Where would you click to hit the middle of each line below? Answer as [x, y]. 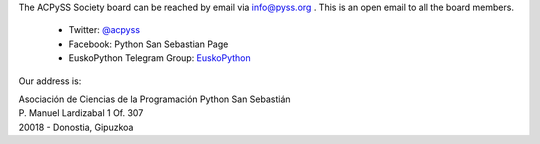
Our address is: [50, 81]
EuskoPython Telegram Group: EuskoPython [159, 58]
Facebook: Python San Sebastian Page [148, 44]
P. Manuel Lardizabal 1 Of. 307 [81, 113]
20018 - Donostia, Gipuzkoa [76, 127]
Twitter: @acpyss [104, 30]
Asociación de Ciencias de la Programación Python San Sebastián [154, 99]
